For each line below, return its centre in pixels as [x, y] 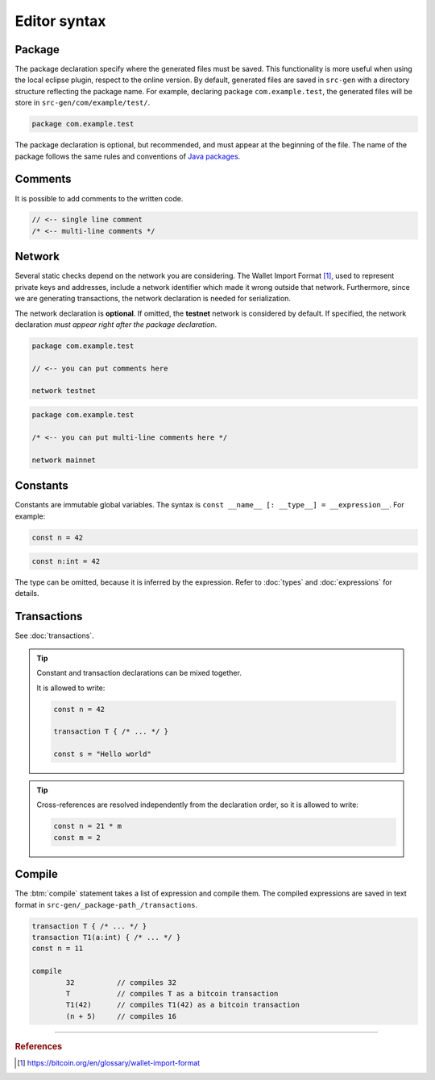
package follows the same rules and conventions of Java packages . [128, 156]
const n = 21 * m [88, 826]
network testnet [64, 391]
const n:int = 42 [66, 561]
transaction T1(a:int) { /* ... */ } [106, 937]
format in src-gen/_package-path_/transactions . [106, 904]
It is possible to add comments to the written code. [99, 198]
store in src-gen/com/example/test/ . [83, 103]
